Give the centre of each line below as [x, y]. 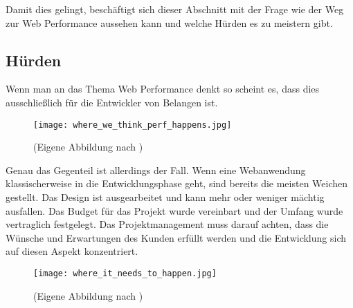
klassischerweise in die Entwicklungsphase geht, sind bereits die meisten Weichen [177, 183]
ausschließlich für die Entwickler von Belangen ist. [112, 102]
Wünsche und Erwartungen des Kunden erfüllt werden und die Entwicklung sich [176, 237]
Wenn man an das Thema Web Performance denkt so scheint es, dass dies [163, 89]
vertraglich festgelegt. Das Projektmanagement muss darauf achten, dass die [167, 224]
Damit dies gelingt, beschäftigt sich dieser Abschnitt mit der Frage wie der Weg [175, 9]
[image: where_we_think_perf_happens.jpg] [133, 125]
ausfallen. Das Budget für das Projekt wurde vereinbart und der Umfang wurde [174, 210]
